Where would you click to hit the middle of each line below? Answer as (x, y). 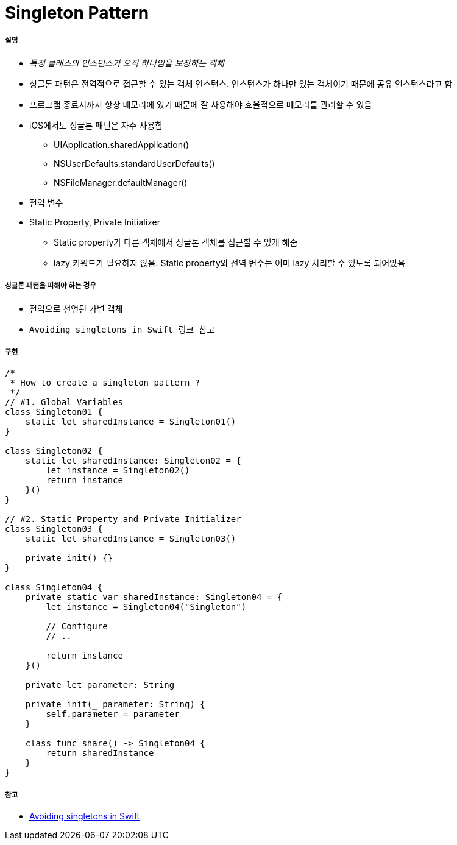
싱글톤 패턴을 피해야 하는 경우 (51, 286)
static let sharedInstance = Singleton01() (131, 422)
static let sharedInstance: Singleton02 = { (133, 461)
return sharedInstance (100, 753)
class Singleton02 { (54, 451)
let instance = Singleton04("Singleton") (146, 607)
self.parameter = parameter (113, 714)
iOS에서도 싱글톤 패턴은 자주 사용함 (96, 125)
